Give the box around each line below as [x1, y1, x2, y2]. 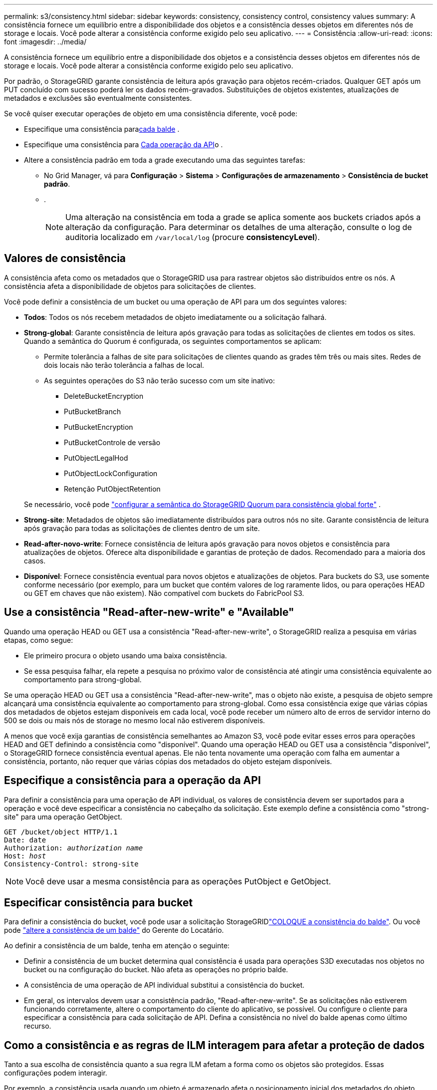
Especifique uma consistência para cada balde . [24, 125, 180, 133]
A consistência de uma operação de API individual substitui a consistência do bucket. [24, 981, 305, 990]
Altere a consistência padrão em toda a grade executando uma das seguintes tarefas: [24, 156, 305, 164]
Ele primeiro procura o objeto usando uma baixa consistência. [24, 651, 227, 660]
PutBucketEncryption [64, 422, 133, 431]
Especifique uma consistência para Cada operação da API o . [24, 140, 223, 149]
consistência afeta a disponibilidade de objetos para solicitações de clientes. [4, 281, 256, 290]
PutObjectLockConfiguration [64, 469, 158, 478]
